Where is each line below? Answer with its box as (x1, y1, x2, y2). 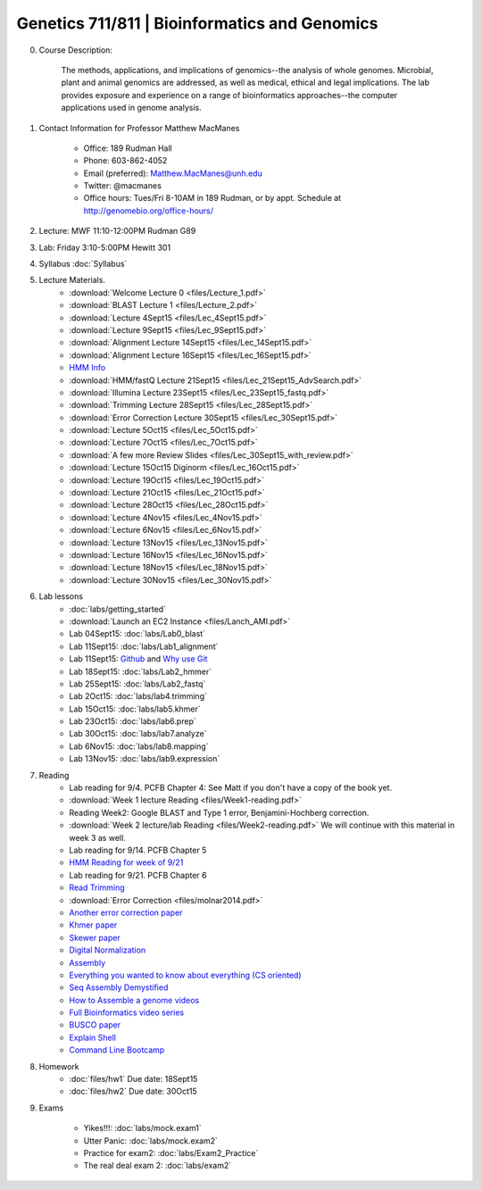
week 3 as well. (69, 832, 127, 843)
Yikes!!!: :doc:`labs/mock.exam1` (83, 1123, 202, 1134)
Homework (38, 1061, 79, 1071)
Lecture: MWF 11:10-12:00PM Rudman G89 (38, 226, 196, 237)
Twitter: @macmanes (83, 180, 162, 191)
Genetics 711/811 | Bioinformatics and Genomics (16, 13, 378, 33)
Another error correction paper (69, 907, 183, 918)
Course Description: (38, 45, 113, 55)
